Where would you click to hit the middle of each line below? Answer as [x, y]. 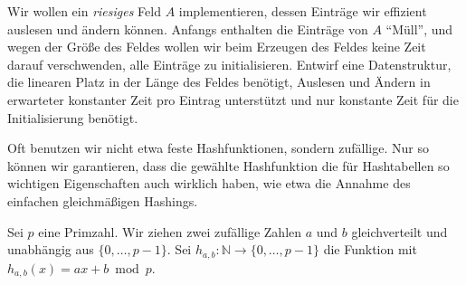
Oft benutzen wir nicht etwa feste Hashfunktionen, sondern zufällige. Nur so [218, 148]
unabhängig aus [51, 249]
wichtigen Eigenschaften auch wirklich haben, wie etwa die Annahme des [209, 183]
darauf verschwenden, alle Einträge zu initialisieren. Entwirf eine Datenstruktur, [229, 64]
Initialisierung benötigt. [73, 117]
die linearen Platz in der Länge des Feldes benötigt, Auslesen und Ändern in [219, 82]
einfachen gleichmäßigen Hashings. [103, 200]
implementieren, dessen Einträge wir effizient [303, 11]
